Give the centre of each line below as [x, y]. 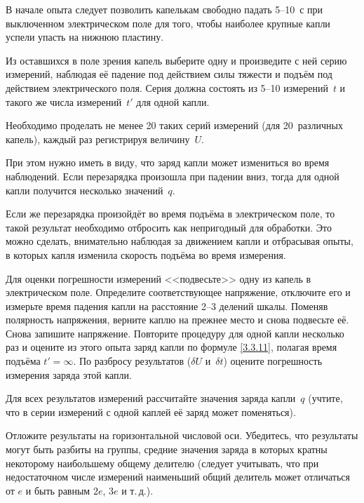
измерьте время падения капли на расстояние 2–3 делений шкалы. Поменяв [167, 306]
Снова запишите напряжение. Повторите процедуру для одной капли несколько [175, 333]
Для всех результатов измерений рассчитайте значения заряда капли [151, 398]
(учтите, [325, 398]
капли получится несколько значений [85, 190]
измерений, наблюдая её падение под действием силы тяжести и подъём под [169, 74]
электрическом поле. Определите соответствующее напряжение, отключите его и [178, 292]
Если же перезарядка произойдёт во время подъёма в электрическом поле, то [170, 214]
